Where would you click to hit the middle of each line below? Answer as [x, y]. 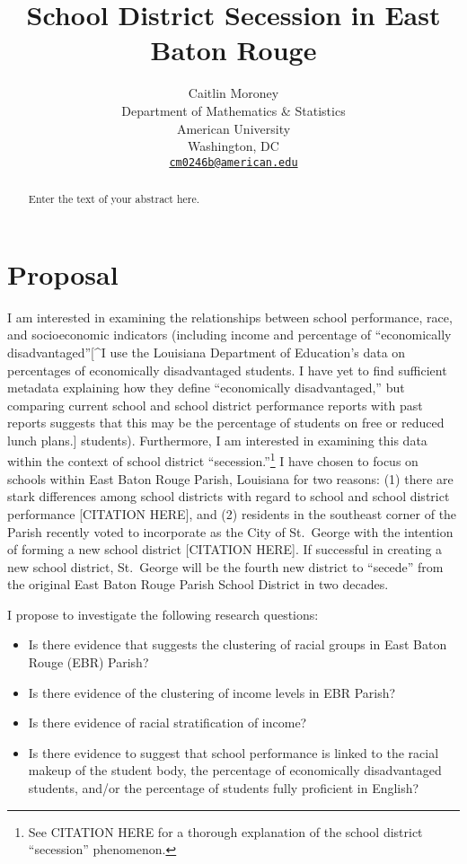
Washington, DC [233, 146]
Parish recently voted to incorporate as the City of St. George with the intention [230, 531]
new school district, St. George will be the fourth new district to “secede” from [225, 566]
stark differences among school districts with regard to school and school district [229, 496]
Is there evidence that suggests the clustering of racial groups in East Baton [238, 644]
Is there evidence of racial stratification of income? [167, 723]
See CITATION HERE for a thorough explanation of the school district [225, 831]
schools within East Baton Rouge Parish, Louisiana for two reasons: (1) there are [230, 478]
